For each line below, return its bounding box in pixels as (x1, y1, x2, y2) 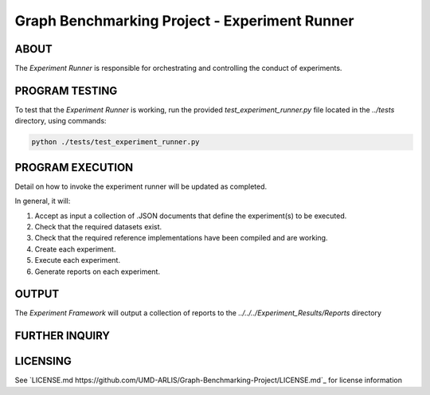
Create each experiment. (34, 244, 116, 254)
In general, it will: (14, 196, 71, 206)
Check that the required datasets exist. (34, 222, 162, 232)
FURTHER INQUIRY (14, 329, 111, 342)
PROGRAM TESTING (14, 84, 118, 97)
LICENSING (14, 354, 72, 368)
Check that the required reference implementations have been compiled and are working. (34, 233, 328, 243)
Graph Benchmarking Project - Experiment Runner (14, 12, 354, 29)
